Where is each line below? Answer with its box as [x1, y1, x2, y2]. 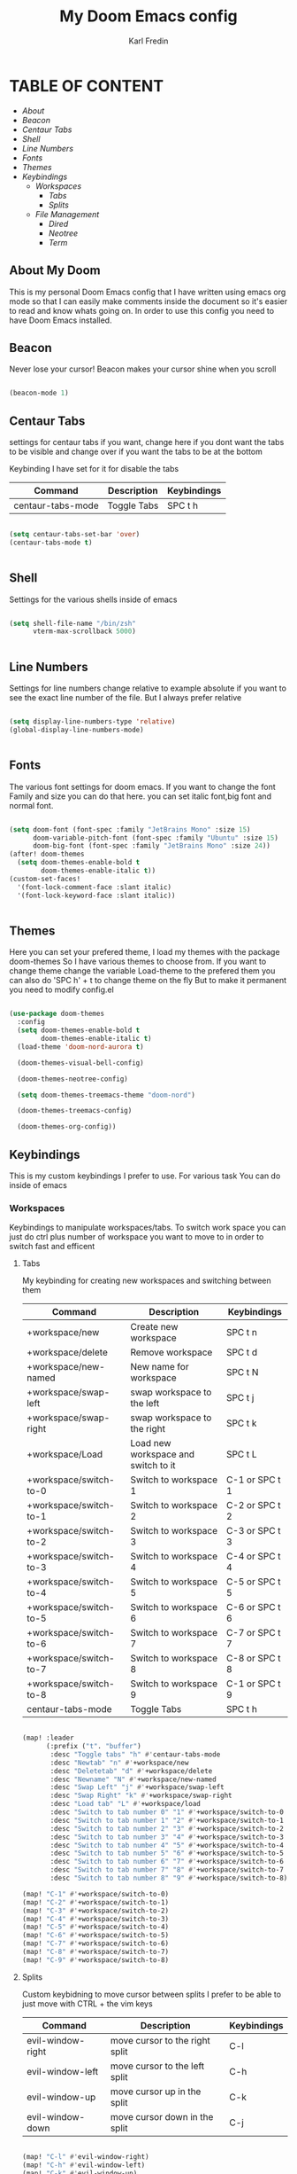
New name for [130, 1361, 189, 1373]
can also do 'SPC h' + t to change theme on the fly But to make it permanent [9, 975, 287, 986]
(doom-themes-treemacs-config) [17, 1107, 133, 1115]
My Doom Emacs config [59, 6, 238, 27]
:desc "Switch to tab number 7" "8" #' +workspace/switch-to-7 [49, 1865, 285, 1874]
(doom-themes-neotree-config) [17, 1075, 128, 1083]
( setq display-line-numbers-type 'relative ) [9, 717, 176, 726]
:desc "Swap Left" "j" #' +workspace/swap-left [49, 1783, 225, 1792]
